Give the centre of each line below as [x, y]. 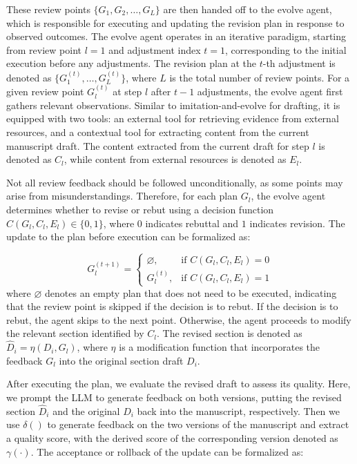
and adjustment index [155, 49]
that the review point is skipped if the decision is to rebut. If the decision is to [172, 306]
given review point [45, 91]
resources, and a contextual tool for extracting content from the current [158, 132]
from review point [44, 49]
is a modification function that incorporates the [220, 347]
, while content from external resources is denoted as [175, 159]
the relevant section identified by [75, 333]
